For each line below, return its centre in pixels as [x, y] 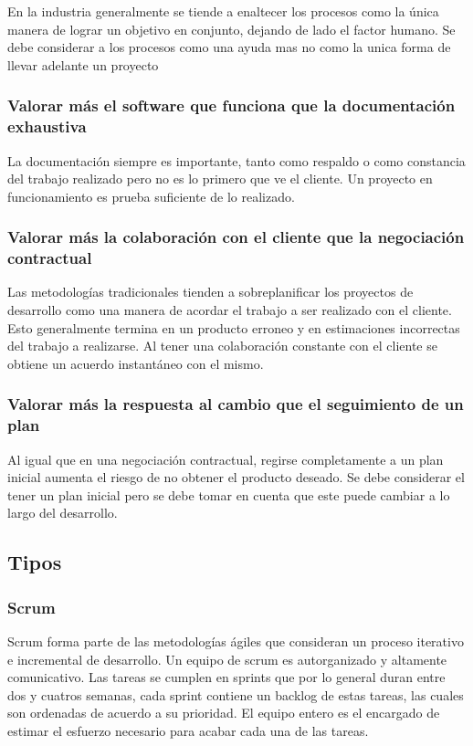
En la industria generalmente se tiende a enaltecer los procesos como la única [223, 11]
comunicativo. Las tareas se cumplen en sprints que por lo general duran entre [226, 677]
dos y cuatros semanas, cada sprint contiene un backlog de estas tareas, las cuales [236, 694]
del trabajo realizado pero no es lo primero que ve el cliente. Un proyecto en [220, 179]
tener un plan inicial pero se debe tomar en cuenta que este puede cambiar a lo [229, 494]
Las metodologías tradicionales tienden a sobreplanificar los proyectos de [210, 292]
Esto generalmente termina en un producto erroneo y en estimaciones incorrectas [234, 327]
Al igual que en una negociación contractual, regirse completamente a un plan [226, 459]
